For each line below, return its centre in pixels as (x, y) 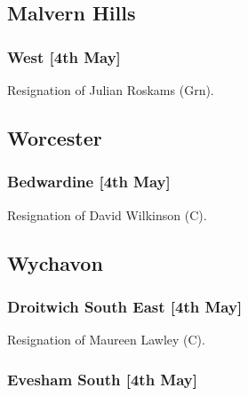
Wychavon (55, 262)
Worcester (55, 137)
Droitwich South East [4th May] (125, 306)
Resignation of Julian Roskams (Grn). (111, 90)
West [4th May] (64, 56)
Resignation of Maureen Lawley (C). (106, 340)
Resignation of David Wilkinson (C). (107, 214)
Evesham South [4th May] (102, 379)
